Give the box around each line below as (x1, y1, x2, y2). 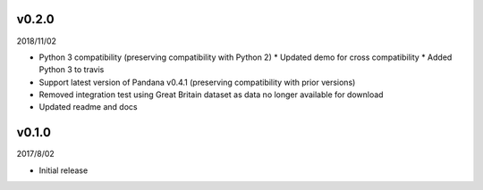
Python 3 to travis (38, 64, 105, 75)
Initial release (38, 165, 89, 176)
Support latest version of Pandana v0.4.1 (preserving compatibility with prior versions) (38, 77, 356, 87)
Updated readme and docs (38, 102, 138, 112)
